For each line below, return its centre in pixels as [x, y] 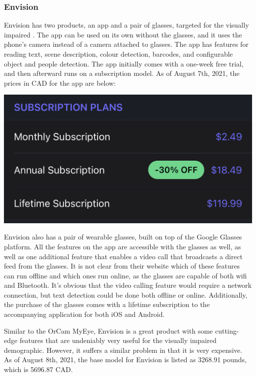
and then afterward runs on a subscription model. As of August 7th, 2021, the [122, 73]
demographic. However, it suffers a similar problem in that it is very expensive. [123, 350]
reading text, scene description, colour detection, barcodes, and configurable [118, 54]
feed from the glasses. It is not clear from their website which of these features [122, 266]
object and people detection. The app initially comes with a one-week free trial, [124, 63]
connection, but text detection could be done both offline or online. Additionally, [126, 294]
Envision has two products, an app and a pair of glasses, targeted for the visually [127, 25]
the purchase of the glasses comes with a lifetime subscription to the [107, 304]
